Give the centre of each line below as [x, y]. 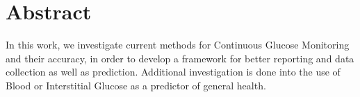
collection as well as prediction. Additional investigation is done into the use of [173, 72]
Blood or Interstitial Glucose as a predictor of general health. [136, 85]
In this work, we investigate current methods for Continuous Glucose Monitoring [178, 45]
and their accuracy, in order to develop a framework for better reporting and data [180, 58]
